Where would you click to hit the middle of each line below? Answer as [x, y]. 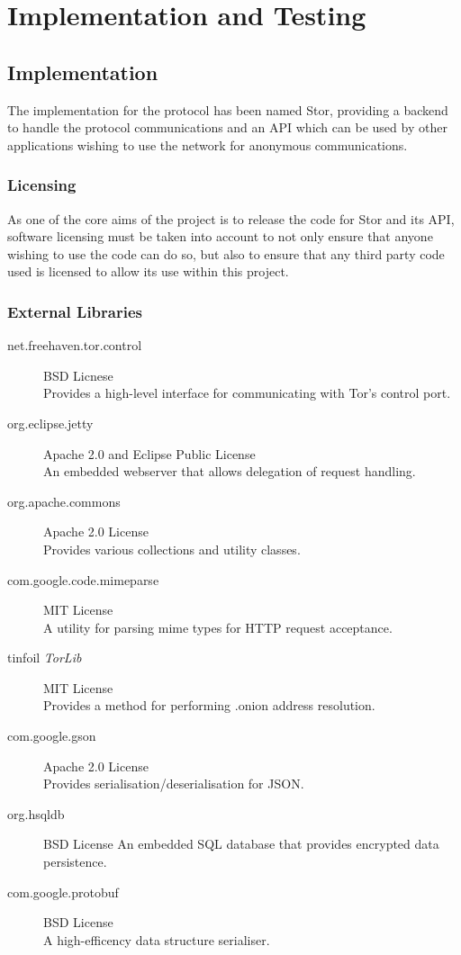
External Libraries [75, 311]
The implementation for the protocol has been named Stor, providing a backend [228, 109]
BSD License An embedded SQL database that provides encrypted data [241, 844]
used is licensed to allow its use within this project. [148, 271]
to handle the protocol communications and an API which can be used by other [227, 127]
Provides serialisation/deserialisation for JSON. [174, 784]
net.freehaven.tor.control [75, 345]
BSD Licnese [78, 375]
